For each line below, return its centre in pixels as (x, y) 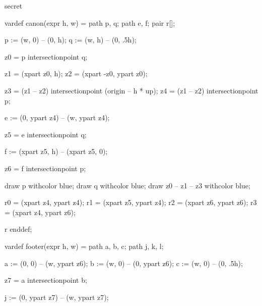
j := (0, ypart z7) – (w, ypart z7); (57, 297)
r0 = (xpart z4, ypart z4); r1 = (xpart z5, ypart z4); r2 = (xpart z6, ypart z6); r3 (131, 202)
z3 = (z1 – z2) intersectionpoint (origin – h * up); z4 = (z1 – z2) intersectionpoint (132, 90)
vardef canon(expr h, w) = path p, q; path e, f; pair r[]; (90, 22)
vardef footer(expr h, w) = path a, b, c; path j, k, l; (84, 246)
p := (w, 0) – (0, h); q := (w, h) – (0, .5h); (71, 40)
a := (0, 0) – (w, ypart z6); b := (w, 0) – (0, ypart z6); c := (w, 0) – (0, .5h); (124, 263)
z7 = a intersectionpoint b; (46, 280)
